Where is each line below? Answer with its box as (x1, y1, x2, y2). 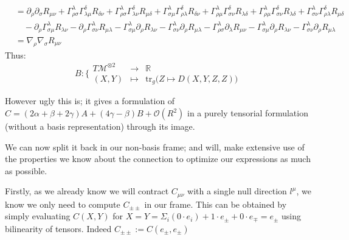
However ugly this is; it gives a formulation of (5, 94, 175, 107)
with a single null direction (187, 185, 287, 197)
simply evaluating (5, 210, 71, 222)
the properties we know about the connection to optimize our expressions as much (5, 152, 311, 165)
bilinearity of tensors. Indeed (5, 222, 112, 235)
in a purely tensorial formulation (187, 107, 308, 119)
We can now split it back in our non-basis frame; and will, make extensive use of (5, 140, 305, 153)
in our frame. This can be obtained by (144, 197, 287, 210)
